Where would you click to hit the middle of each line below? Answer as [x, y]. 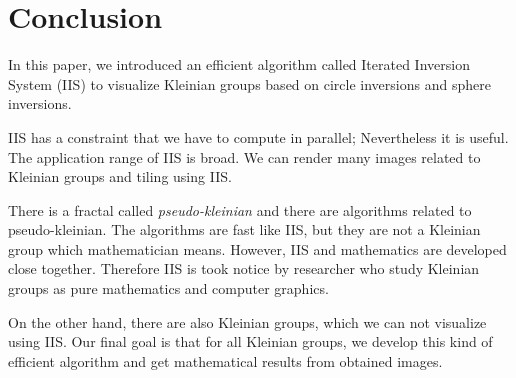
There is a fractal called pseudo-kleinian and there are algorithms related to [240, 209]
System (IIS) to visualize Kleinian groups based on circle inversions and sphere [249, 83]
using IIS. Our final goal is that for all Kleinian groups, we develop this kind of [250, 341]
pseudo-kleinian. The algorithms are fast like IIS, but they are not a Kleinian [244, 229]
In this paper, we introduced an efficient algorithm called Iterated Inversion [239, 64]
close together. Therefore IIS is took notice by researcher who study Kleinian [244, 268]
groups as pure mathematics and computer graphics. [168, 288]
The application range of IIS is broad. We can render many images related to [244, 156]
